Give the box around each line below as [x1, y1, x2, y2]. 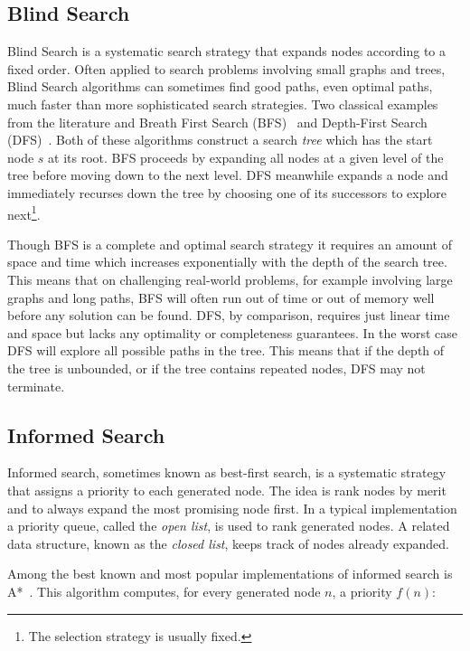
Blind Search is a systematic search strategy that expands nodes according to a [7, 42, 446, 61]
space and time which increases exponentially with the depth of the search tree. [7, 252, 447, 271]
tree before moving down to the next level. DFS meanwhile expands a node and [7, 165, 448, 184]
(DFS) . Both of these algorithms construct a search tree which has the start [7, 130, 433, 149]
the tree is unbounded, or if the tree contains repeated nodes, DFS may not [7, 358, 426, 377]
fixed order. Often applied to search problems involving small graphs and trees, [7, 59, 446, 78]
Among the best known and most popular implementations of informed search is [7, 564, 453, 583]
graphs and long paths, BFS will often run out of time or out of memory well [7, 288, 435, 307]
